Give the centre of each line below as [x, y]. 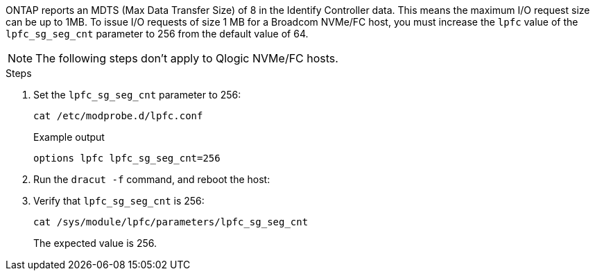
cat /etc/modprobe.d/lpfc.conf [118, 116]
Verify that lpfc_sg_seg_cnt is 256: [119, 201]
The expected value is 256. [95, 243]
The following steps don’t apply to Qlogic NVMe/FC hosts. [187, 58]
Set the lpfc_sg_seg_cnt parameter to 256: [137, 95]
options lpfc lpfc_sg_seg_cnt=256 [127, 158]
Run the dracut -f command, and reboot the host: [152, 179]
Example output [69, 137]
